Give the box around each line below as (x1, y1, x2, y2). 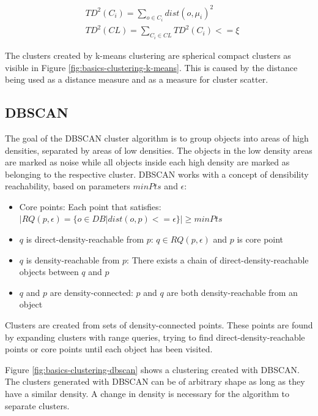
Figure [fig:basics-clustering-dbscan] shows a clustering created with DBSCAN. (5, 363, 300, 376)
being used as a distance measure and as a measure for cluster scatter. (5, 73, 268, 86)
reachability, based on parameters (5, 180, 130, 192)
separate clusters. (5, 399, 70, 412)
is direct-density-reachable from (26, 233, 144, 246)
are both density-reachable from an (166, 286, 298, 298)
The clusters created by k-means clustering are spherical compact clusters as (5, 48, 291, 61)
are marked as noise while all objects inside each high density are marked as (5, 156, 290, 168)
